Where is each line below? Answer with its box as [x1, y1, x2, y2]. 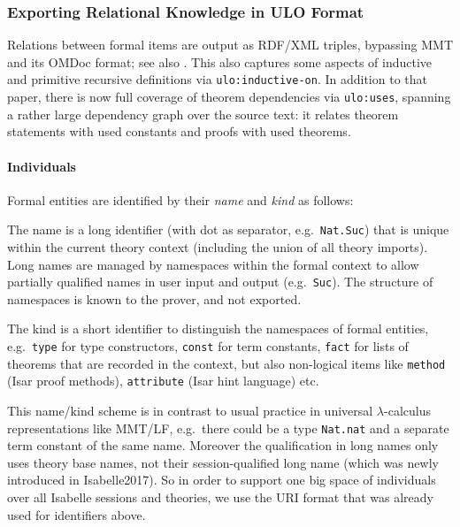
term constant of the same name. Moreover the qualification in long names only [7, 436, 439, 454]
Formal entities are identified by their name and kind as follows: [7, 190, 354, 209]
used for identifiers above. [7, 505, 146, 523]
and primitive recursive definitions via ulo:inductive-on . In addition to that [7, 70, 427, 88]
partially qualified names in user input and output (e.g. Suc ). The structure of [7, 272, 433, 291]
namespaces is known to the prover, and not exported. [7, 289, 302, 308]
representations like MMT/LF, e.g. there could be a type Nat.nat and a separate [7, 418, 449, 437]
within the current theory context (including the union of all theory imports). [7, 237, 428, 256]
